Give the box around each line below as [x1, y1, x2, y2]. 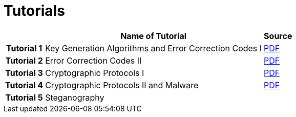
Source [264, 30, 292, 41]
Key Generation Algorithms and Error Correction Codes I [45, 43, 262, 53]
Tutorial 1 [6, 43, 43, 53]
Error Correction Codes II [45, 55, 142, 66]
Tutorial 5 [5, 92, 43, 103]
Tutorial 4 [5, 80, 44, 90]
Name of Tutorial [120, 30, 187, 41]
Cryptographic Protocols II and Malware [45, 80, 199, 90]
